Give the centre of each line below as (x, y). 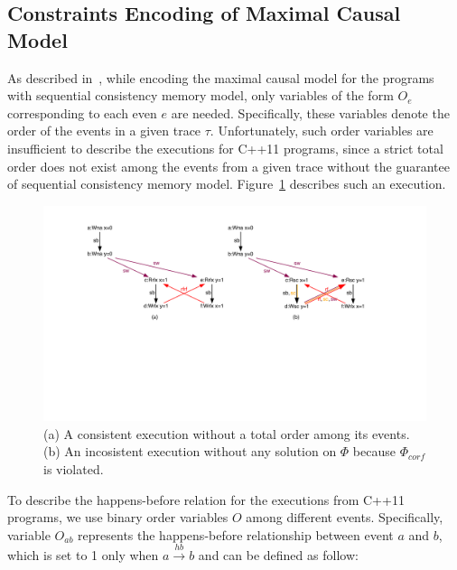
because (374, 451)
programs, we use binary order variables (118, 517)
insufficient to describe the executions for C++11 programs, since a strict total (225, 148)
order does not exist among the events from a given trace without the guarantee (228, 166)
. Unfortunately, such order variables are (322, 131)
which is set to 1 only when (83, 555)
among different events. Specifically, (345, 517)
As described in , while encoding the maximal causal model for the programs (221, 77)
